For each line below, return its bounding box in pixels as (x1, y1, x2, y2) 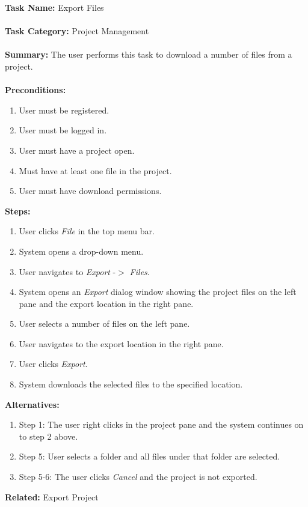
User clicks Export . (19, 357, 88, 370)
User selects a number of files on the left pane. (19, 317, 190, 330)
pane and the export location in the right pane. (19, 297, 194, 309)
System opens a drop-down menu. (19, 244, 144, 257)
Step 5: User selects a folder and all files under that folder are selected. (19, 450, 280, 463)
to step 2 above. (19, 430, 78, 442)
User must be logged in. (19, 124, 107, 136)
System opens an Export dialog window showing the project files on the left (19, 285, 297, 298)
